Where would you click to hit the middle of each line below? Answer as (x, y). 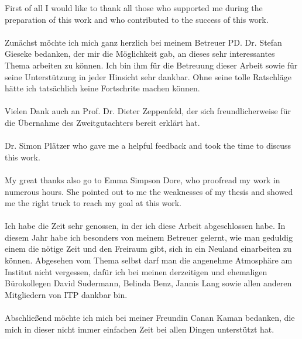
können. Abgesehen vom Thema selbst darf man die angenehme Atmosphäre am (149, 260)
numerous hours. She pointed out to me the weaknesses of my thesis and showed (149, 191)
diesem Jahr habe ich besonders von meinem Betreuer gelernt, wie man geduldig (149, 237)
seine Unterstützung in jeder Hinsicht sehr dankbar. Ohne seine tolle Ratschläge (148, 76)
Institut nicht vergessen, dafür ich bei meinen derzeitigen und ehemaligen (136, 271)
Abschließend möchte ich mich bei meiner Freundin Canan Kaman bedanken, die (150, 318)
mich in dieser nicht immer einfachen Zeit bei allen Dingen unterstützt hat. (140, 329)
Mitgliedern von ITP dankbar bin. (66, 294)
